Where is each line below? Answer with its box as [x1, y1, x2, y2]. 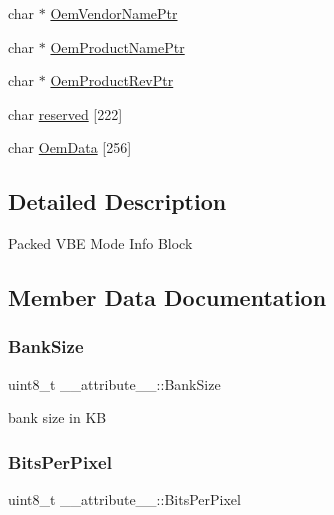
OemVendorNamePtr [50, 3, 178, 23]
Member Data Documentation [8, 282, 327, 313]
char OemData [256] [8, 137, 132, 158]
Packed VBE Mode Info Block [8, 233, 193, 254]
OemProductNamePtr [50, 36, 185, 57]
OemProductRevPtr [50, 70, 174, 91]
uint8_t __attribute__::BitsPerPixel [8, 489, 241, 510]
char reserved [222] [8, 103, 123, 124]
